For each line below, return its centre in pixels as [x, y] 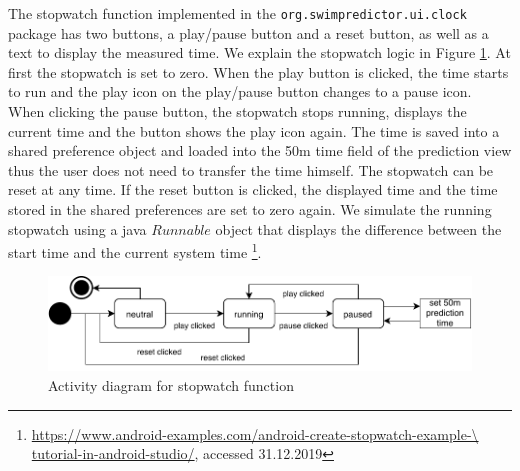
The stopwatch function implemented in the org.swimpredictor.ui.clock [237, 13]
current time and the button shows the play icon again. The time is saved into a [254, 130]
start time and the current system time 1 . [135, 250]
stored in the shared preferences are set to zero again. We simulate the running [250, 209]
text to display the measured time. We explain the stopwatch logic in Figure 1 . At [259, 52]
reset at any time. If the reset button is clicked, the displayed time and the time [253, 189]
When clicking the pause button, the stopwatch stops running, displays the [237, 111]
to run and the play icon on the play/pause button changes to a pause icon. [240, 91]
